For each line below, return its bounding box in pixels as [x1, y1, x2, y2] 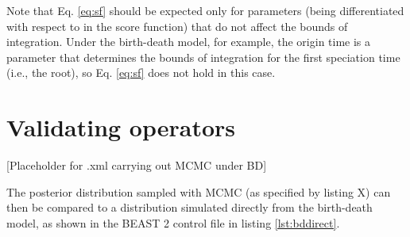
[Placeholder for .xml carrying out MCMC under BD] [6, 157, 267, 174]
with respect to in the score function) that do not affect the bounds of [6, 17, 348, 34]
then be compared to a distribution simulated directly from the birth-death [6, 199, 373, 216]
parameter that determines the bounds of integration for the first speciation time [6, 48, 400, 65]
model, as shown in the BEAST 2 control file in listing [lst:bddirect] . [6, 214, 340, 231]
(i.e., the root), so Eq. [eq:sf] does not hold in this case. [6, 64, 276, 81]
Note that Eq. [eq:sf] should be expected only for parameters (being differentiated [6, 2, 404, 18]
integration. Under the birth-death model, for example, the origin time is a [6, 33, 371, 50]
